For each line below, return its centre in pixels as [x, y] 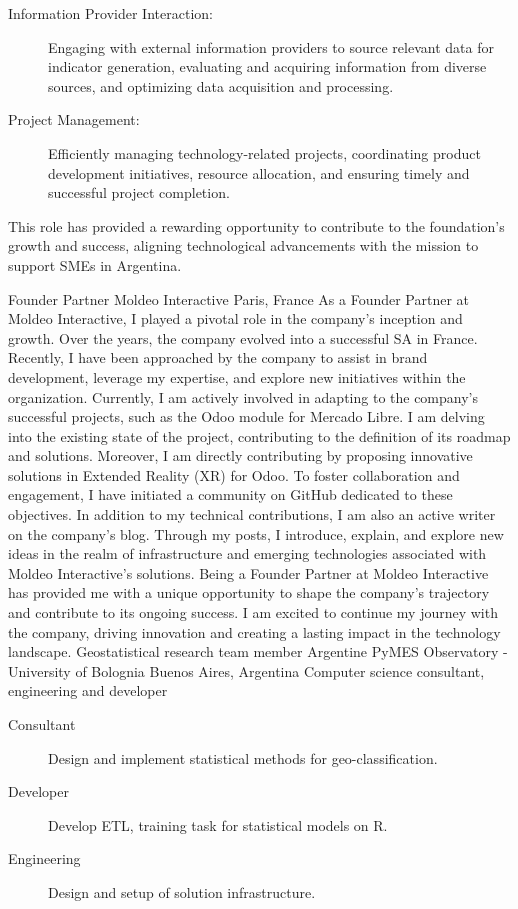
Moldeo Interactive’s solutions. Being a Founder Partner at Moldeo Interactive [248, 572]
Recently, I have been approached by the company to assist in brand [218, 357]
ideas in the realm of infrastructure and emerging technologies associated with [247, 553]
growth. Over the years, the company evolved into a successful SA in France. [243, 337]
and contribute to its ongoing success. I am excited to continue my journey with [253, 612]
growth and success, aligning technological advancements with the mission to [243, 245]
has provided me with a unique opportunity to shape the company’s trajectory [249, 592]
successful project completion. [139, 192]
